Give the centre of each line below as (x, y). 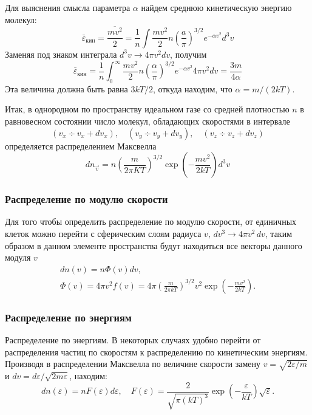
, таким (279, 234)
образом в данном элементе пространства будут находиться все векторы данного (154, 245)
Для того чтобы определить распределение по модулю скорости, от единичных (151, 221)
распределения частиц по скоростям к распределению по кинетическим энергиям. (156, 352)
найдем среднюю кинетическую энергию (216, 7)
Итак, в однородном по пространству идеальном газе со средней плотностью (147, 109)
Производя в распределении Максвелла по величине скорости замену (133, 364)
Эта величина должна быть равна (66, 88)
